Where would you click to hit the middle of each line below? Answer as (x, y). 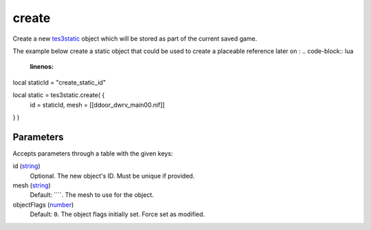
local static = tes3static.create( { (59, 95)
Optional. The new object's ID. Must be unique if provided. (112, 176)
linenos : (42, 67)
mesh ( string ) (32, 185)
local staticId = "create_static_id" (59, 82)
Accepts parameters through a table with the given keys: (93, 153)
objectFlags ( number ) (43, 205)
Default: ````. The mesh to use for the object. (92, 195)
